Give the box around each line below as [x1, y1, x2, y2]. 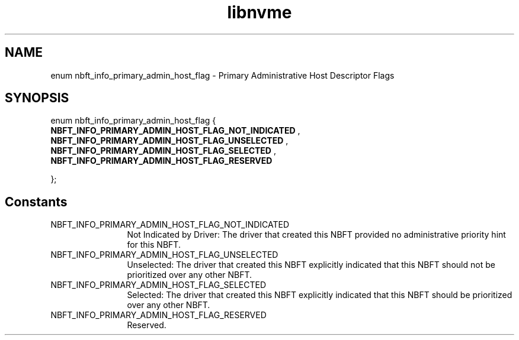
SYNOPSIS [5, 90, 69, 106]
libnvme [227, 2, 292, 22]
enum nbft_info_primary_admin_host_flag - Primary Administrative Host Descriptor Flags [50, 70, 395, 80]
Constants [5, 194, 68, 209]
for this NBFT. [127, 239, 181, 250]
